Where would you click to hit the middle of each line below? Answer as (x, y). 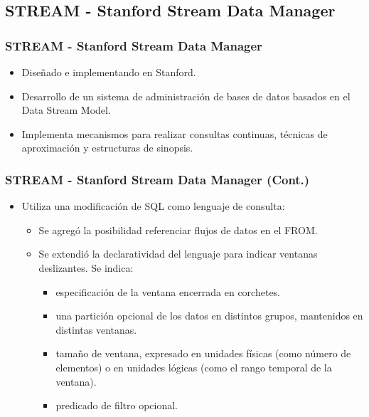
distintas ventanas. (96, 329)
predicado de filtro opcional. (117, 405)
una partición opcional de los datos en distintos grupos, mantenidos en (209, 316)
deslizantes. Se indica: (86, 267)
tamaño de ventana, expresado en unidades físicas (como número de (203, 353)
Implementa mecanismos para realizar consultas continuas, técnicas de (175, 133)
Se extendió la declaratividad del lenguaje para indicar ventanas (178, 254)
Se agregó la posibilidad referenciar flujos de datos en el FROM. (178, 229)
